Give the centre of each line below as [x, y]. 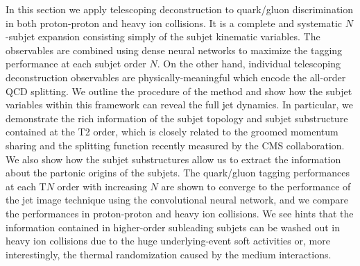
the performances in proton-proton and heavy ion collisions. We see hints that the [180, 213]
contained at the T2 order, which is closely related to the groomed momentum [172, 132]
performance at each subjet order [76, 64]
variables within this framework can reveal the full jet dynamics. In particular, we [179, 105]
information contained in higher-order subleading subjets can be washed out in [173, 227]
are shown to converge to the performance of [256, 186]
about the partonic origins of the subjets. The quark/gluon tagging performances [178, 173]
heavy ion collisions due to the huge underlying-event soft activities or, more [168, 241]
